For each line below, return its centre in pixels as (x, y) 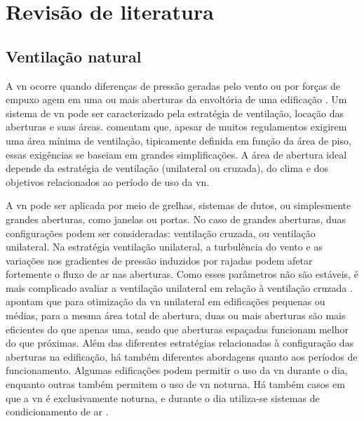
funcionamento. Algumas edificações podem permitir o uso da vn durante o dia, (177, 370)
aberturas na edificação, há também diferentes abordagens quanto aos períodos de (182, 356)
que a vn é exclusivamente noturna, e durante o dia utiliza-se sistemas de (163, 397)
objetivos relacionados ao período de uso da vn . (108, 181)
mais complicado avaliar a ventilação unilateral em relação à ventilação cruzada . (179, 287)
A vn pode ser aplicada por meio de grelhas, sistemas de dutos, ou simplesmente (178, 205)
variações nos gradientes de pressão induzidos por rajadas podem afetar (159, 260)
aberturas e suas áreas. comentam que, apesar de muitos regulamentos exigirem (176, 127)
